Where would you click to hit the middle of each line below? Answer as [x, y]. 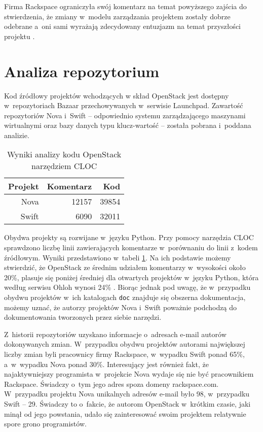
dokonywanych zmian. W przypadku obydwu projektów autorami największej [125, 344]
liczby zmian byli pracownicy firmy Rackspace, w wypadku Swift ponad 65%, [124, 354]
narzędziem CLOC [64, 166]
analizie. [17, 135]
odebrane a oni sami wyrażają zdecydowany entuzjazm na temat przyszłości [123, 26]
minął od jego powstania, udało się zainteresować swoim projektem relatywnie [125, 413]
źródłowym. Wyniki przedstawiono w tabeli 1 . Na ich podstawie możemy [118, 257]
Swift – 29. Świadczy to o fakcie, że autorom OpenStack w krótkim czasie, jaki [127, 404]
